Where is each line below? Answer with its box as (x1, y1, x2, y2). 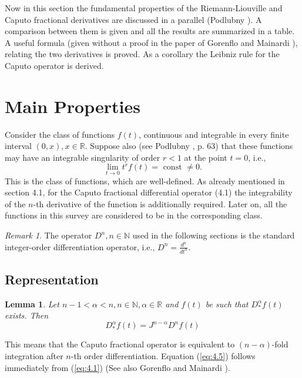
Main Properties (5, 94, 140, 118)
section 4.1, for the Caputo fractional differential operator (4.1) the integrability (5, 186, 293, 198)
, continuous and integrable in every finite (139, 128, 289, 140)
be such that (205, 297, 249, 310)
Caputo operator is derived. (5, 59, 104, 71)
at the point (184, 151, 227, 163)
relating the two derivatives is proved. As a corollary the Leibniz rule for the (5, 48, 280, 60)
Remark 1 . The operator (5, 229, 92, 241)
